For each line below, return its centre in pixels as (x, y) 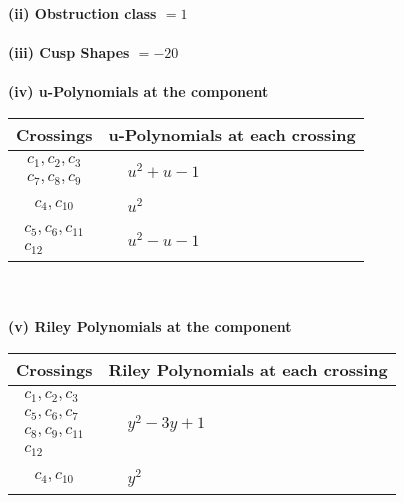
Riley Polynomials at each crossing (248, 369)
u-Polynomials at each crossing (232, 134)
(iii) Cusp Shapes (69, 52)
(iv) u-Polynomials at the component (138, 91)
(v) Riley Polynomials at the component (150, 326)
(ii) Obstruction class (82, 13)
